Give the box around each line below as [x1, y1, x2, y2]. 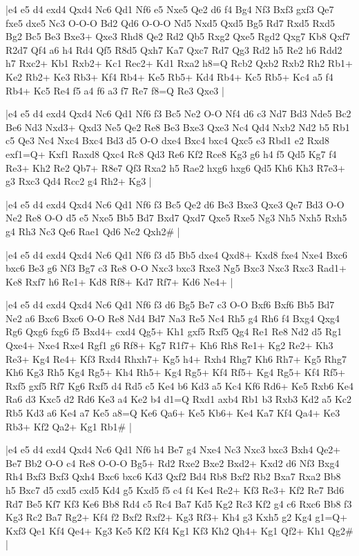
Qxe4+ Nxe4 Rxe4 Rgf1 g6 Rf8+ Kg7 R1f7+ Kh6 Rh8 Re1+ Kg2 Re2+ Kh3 [6, 338, 333, 353]
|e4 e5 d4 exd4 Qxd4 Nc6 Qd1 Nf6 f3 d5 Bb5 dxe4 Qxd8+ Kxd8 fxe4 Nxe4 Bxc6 [6, 247, 348, 261]
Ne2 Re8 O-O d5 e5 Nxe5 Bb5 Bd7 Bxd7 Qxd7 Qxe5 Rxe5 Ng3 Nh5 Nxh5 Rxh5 [6, 210, 347, 225]
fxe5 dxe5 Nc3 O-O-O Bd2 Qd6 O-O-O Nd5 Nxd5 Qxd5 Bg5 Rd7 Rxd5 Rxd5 [6, 15, 335, 30]
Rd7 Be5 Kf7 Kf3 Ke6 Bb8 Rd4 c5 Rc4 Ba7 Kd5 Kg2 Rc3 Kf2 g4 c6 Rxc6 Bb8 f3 [6, 496, 352, 510]
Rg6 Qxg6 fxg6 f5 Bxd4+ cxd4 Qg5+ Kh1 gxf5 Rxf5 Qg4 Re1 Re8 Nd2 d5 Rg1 [6, 324, 342, 339]
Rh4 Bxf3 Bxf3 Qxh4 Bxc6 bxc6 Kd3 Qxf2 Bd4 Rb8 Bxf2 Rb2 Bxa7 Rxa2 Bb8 [6, 469, 341, 484]
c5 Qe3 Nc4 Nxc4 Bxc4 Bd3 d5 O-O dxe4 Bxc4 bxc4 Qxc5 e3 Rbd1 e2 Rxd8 [6, 133, 330, 148]
